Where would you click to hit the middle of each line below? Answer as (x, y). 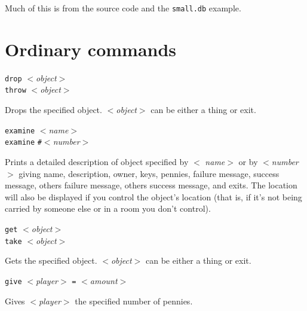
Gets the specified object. (51, 260)
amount (104, 280)
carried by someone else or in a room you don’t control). (108, 208)
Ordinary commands (91, 49)
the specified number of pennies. (134, 301)
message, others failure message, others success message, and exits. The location (151, 185)
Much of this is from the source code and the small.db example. (123, 8)
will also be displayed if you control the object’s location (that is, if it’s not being (153, 196)
